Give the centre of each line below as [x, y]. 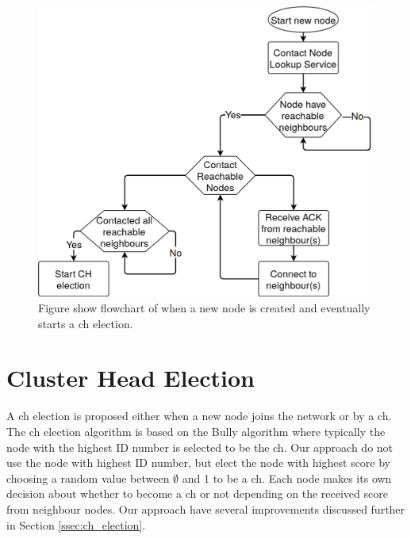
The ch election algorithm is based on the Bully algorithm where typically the [196, 431]
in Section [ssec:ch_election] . [76, 524]
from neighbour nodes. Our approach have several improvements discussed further [206, 508]
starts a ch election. [86, 323]
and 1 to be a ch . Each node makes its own [287, 478]
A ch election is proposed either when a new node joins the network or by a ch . [199, 416]
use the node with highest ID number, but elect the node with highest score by [198, 463]
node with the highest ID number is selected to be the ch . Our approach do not [200, 447]
